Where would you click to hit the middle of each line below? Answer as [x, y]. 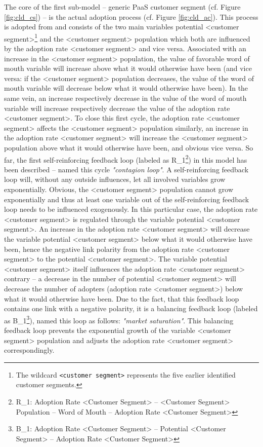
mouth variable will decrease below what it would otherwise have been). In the [126, 88]
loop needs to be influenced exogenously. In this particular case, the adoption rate [131, 209]
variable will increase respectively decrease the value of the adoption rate [117, 108]
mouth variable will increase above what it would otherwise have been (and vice [128, 68]
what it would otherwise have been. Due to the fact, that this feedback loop [122, 298]
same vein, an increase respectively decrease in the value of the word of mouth [125, 98]
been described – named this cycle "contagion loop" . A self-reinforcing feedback [126, 169]
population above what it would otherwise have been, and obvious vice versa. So [129, 147]
